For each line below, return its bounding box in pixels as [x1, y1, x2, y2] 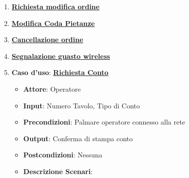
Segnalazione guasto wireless [11, 51, 110, 61]
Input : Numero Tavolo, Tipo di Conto [23, 100, 140, 110]
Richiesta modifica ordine [11, 1, 100, 11]
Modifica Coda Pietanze [11, 18, 95, 28]
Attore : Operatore [23, 83, 81, 94]
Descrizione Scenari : [23, 166, 93, 176]
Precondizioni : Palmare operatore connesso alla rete [23, 117, 186, 127]
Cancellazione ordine [11, 34, 83, 45]
